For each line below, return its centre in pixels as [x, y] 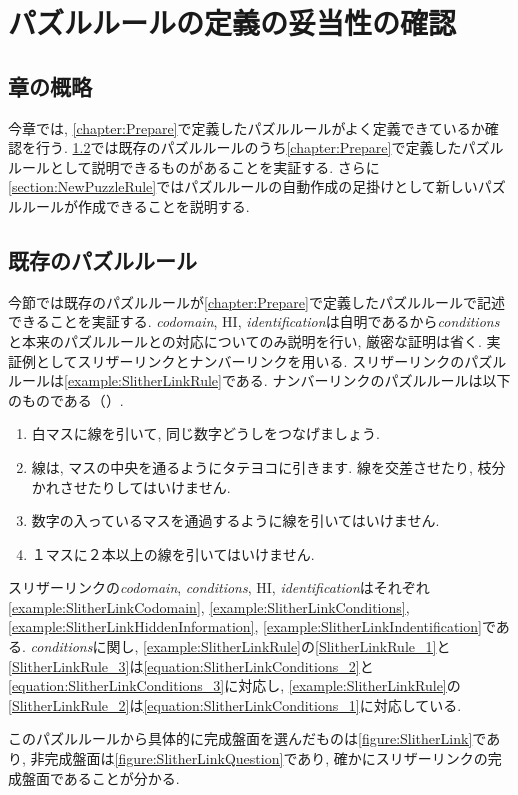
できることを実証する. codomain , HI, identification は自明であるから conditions [254, 321]
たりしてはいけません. [159, 486]
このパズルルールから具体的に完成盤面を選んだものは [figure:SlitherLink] [240, 738]
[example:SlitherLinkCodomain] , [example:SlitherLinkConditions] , [209, 606]
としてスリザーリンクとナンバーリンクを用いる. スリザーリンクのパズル [271, 360]
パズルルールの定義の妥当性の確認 [232, 22]
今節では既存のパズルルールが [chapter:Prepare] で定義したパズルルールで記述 [256, 301]
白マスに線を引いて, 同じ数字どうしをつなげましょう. [205, 433]
